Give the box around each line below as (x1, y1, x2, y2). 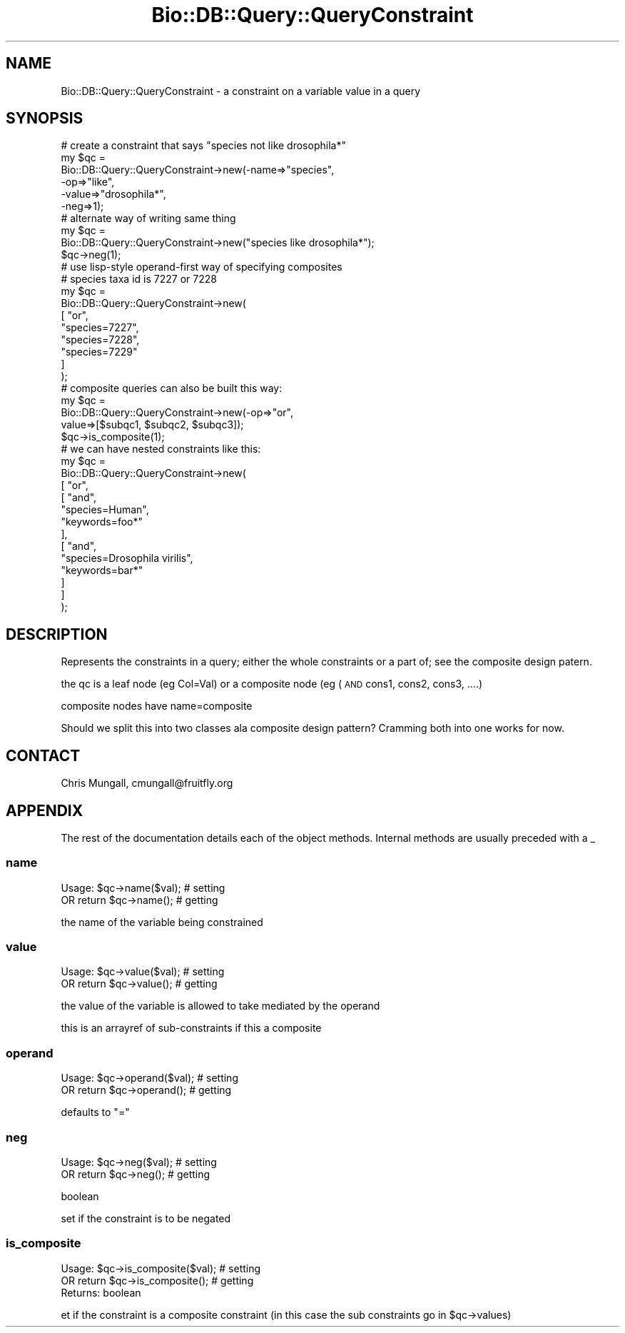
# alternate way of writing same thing (61, 212, 236, 225)
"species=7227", (61, 321, 139, 334)
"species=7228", (61, 333, 140, 346)
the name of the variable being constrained (61, 915, 263, 928)
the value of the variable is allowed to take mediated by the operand (61, 1000, 380, 1012)
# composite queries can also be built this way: (61, 382, 283, 395)
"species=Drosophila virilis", (61, 552, 193, 565)
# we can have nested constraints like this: (61, 443, 261, 456)
